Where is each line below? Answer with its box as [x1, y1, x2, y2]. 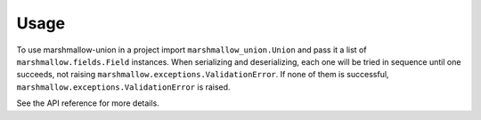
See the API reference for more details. [16, 98, 159, 108]
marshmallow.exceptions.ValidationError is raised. [16, 81, 231, 92]
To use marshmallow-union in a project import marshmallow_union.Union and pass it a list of [16, 44, 367, 55]
